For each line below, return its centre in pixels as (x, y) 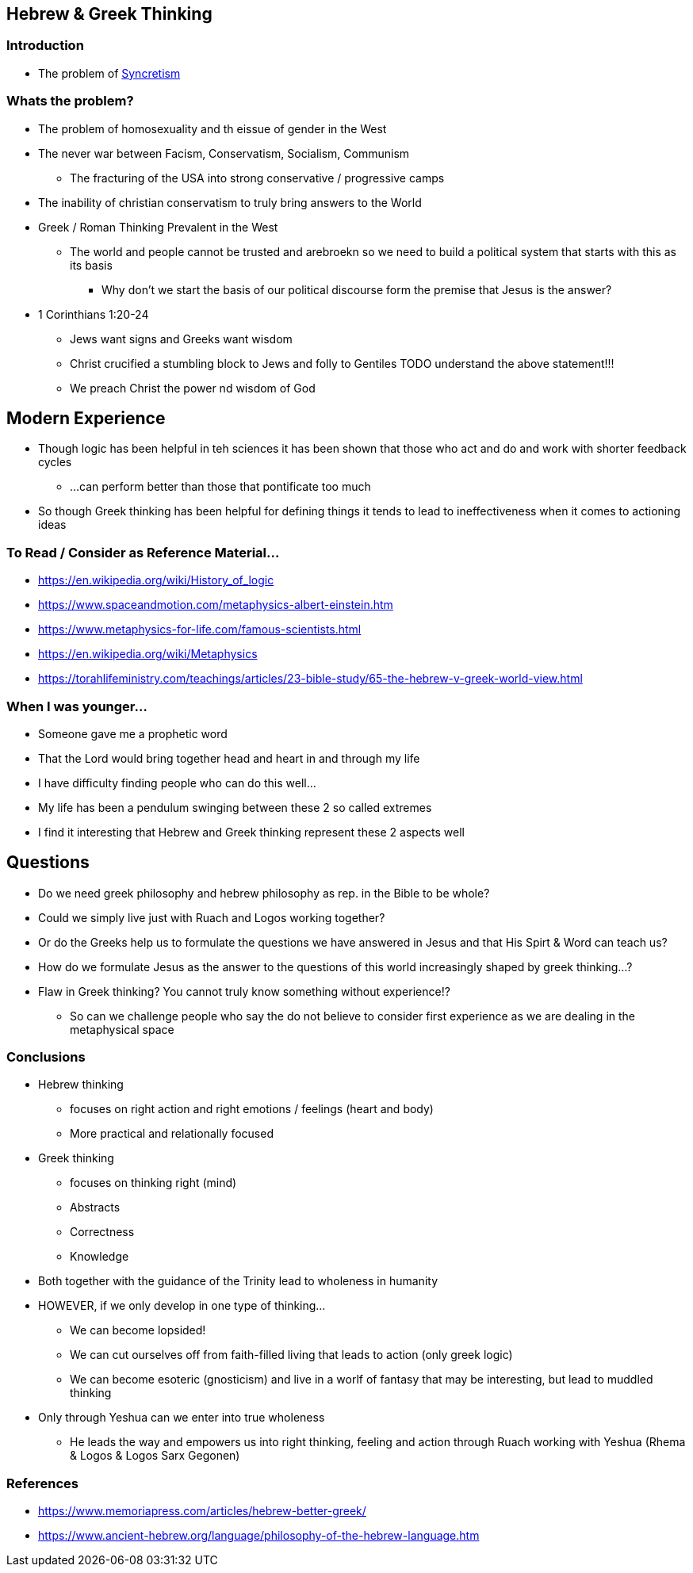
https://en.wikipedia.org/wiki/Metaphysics (148, 654)
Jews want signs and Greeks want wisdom (181, 339)
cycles (55, 462)
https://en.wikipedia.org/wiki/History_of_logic (156, 580)
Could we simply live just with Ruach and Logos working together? (212, 917)
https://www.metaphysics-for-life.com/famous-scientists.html (200, 630)
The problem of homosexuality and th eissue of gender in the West (212, 128)
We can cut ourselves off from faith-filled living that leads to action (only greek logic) (291, 1355)
